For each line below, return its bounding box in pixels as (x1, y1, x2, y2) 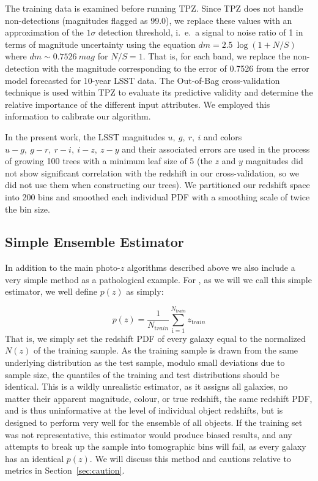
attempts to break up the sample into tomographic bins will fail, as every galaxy (5, 440, 306, 453)
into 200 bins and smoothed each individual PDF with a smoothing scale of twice (5, 190, 310, 203)
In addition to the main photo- (5, 261, 120, 274)
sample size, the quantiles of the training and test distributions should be (5, 368, 279, 381)
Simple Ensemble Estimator (5, 232, 184, 251)
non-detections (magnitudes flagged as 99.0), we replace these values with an (5, 13, 292, 26)
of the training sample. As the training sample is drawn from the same (33, 344, 298, 357)
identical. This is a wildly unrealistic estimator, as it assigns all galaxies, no (5, 380, 288, 393)
